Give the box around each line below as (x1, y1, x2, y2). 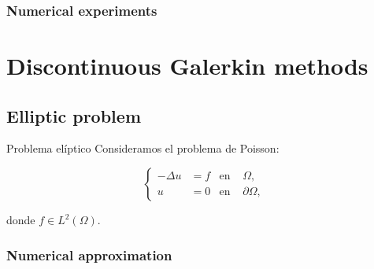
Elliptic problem (6, 103, 142, 127)
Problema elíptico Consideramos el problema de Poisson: (6, 140, 280, 157)
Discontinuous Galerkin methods (6, 50, 368, 82)
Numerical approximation (6, 245, 172, 264)
